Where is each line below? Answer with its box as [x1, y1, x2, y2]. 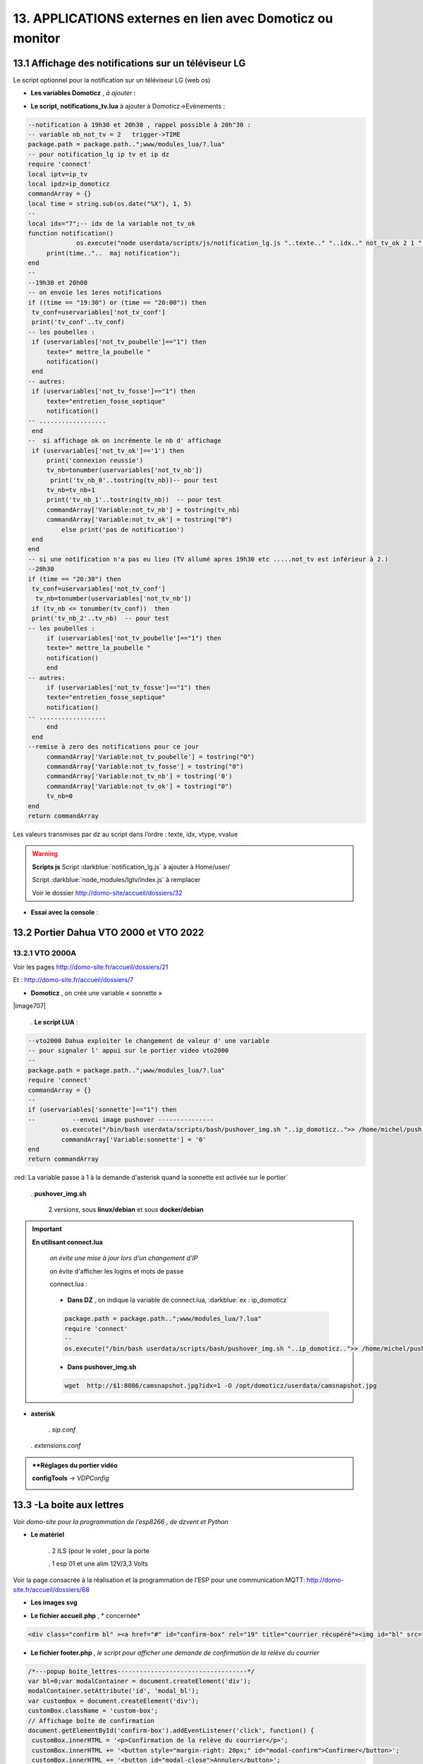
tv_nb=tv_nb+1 [46, 486, 95, 494]
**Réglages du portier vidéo [32, 1461, 118, 1469]
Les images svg [30, 1598, 78, 1607]
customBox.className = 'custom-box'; [27, 1707, 159, 1715]
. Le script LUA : [30, 1017, 78, 1026]
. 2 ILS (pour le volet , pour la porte [48, 1546, 149, 1555]
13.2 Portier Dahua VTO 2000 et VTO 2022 [13, 926, 204, 938]
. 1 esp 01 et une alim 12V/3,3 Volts [48, 1559, 148, 1568]
